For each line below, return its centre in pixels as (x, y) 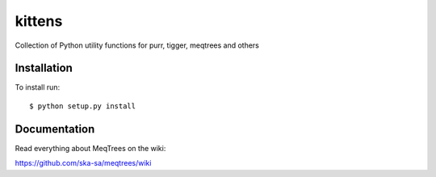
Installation (44, 68)
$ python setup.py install (83, 106)
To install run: (38, 87)
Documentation (55, 129)
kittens (39, 21)
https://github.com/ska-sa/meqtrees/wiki (83, 163)
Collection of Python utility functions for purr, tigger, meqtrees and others (137, 45)
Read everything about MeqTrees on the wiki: (90, 148)
